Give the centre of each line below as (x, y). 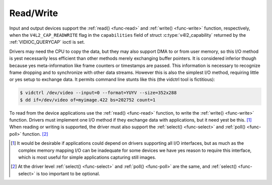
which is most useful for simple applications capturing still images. (87, 157)
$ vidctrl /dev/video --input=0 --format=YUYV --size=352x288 (98, 93)
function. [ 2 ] (35, 134)
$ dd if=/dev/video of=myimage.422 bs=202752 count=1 (88, 100)
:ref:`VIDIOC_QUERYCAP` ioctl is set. (47, 42)
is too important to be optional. (68, 173)
